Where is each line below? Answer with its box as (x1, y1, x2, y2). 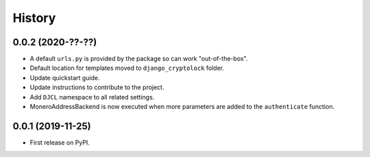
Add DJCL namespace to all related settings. (29, 93, 155, 101)
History (12, 10, 56, 25)
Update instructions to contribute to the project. (29, 83, 164, 92)
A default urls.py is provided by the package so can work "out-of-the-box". (29, 55, 248, 63)
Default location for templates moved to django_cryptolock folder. (29, 64, 225, 72)
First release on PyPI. (29, 138, 90, 147)
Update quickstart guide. (29, 73, 100, 82)
